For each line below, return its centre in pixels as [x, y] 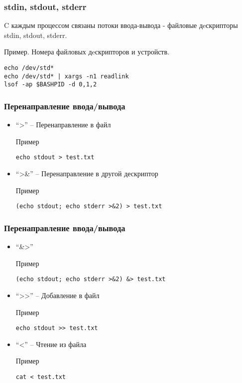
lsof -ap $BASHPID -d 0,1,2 [51, 85]
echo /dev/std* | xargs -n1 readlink [66, 76]
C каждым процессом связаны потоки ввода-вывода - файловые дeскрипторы [121, 25]
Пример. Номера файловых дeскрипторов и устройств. [87, 52]
